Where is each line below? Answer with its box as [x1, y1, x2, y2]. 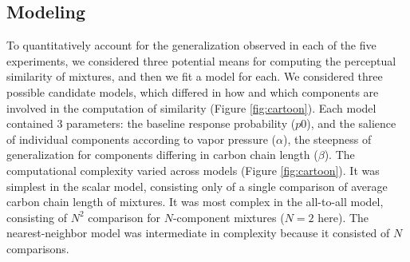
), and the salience [306, 115, 396, 132]
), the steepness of [282, 130, 372, 147]
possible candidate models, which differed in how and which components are [6, 83, 379, 100]
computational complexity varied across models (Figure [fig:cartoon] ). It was [6, 161, 380, 178]
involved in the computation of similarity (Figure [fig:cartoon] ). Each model [6, 99, 376, 116]
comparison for [88, 208, 161, 225]
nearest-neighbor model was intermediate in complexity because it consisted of [6, 224, 390, 241]
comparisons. [6, 240, 69, 256]
